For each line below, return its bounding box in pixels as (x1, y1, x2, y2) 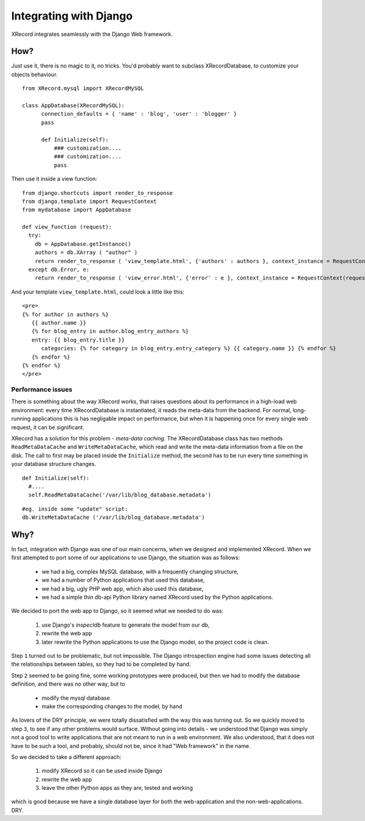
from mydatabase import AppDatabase (22, 206, 131, 213)
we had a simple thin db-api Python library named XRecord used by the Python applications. (41, 594, 274, 601)
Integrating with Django (11, 9, 133, 23)
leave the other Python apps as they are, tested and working (41, 784, 193, 792)
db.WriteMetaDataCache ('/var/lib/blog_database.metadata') (22, 514, 205, 521)
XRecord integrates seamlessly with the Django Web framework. (11, 30, 173, 38)
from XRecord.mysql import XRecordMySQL (22, 85, 144, 92)
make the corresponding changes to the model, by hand (41, 702, 182, 710)
